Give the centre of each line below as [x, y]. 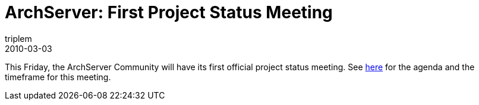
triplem [18, 38]
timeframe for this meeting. [58, 77]
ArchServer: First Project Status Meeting [169, 12]
